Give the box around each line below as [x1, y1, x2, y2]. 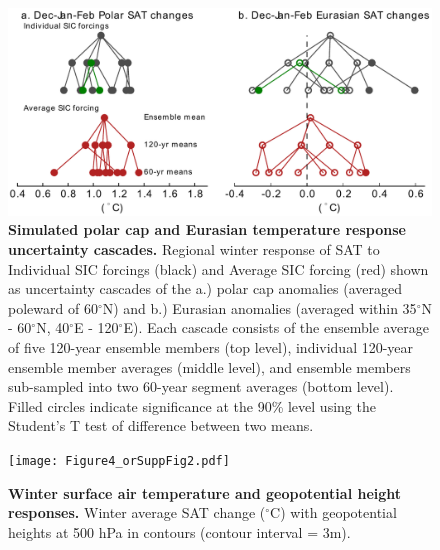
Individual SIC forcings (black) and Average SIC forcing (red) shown [8, 258, 429, 279]
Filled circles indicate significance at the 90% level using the [8, 395, 376, 416]
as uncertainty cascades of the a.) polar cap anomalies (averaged [8, 278, 402, 299]
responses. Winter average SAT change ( [8, 502, 266, 523]
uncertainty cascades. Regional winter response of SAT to [8, 239, 380, 260]
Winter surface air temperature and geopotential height [8, 482, 402, 503]
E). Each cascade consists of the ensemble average [123, 317, 430, 338]
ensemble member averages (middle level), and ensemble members [8, 356, 411, 377]
